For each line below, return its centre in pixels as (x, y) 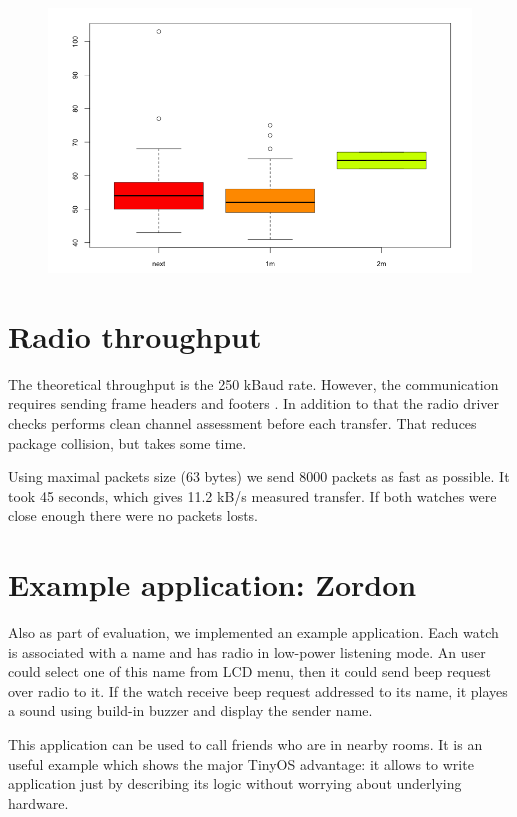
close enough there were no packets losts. (133, 515)
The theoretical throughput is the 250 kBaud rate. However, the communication (253, 383)
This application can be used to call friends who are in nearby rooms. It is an (245, 743)
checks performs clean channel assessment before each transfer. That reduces (242, 422)
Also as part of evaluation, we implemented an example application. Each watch (253, 632)
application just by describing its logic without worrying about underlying (235, 783)
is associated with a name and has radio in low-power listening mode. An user (247, 651)
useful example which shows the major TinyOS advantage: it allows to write (241, 763)
